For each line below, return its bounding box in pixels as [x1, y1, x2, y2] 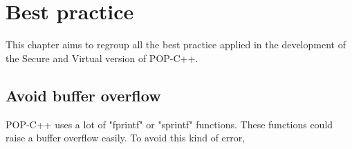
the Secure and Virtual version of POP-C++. [6, 50, 198, 65]
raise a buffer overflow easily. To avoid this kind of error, [6, 130, 246, 145]
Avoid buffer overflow [6, 84, 161, 106]
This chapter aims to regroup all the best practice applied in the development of [6, 37, 346, 52]
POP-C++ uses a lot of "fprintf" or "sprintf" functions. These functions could [6, 117, 333, 131]
